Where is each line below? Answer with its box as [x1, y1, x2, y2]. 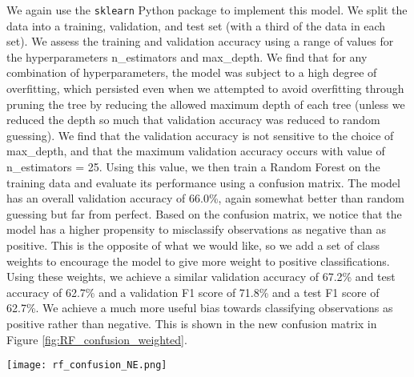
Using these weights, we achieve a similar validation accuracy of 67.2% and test [6, 268, 396, 285]
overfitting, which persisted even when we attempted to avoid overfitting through [6, 80, 404, 97]
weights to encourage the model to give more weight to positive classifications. [6, 252, 390, 269]
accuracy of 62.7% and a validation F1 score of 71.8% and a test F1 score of [6, 283, 380, 300]
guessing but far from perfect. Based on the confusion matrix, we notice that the [6, 205, 402, 222]
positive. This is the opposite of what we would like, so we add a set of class [6, 236, 380, 253]
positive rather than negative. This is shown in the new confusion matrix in [6, 315, 377, 331]
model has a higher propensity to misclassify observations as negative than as [6, 221, 387, 238]
